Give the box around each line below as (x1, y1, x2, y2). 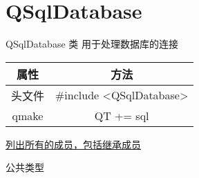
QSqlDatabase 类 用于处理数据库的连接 (6, 37, 178, 51)
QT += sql (94, 107, 149, 123)
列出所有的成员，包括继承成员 (6, 137, 141, 151)
